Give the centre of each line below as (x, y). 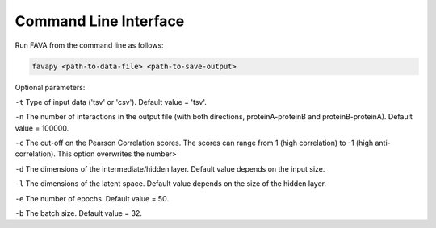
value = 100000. (42, 128)
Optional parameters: (50, 87)
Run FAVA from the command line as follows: (90, 45)
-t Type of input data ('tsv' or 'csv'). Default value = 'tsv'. (111, 102)
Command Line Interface (100, 21)
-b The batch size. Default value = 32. (79, 213)
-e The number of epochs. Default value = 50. (92, 198)
